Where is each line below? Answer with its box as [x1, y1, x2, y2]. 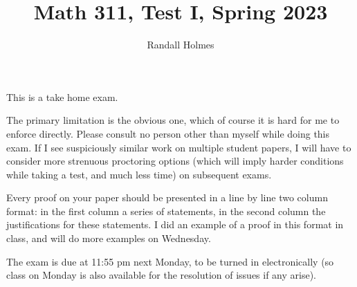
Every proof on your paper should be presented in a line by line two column [6, 190, 328, 205]
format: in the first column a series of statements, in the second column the [6, 203, 326, 218]
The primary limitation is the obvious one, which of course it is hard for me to [6, 113, 340, 127]
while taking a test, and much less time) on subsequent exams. [6, 167, 272, 181]
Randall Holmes [147, 37, 214, 52]
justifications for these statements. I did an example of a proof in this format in [6, 217, 344, 232]
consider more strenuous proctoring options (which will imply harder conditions [6, 154, 344, 168]
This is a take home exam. [6, 89, 118, 104]
